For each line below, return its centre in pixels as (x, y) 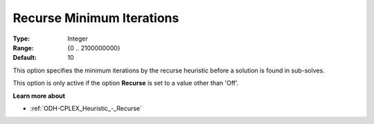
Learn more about (39, 96)
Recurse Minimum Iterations (96, 18)
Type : (21, 39)
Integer (78, 39)
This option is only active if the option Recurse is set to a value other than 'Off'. (126, 83)
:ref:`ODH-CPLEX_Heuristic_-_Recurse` (86, 108)
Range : (23, 48)
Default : (25, 58)
